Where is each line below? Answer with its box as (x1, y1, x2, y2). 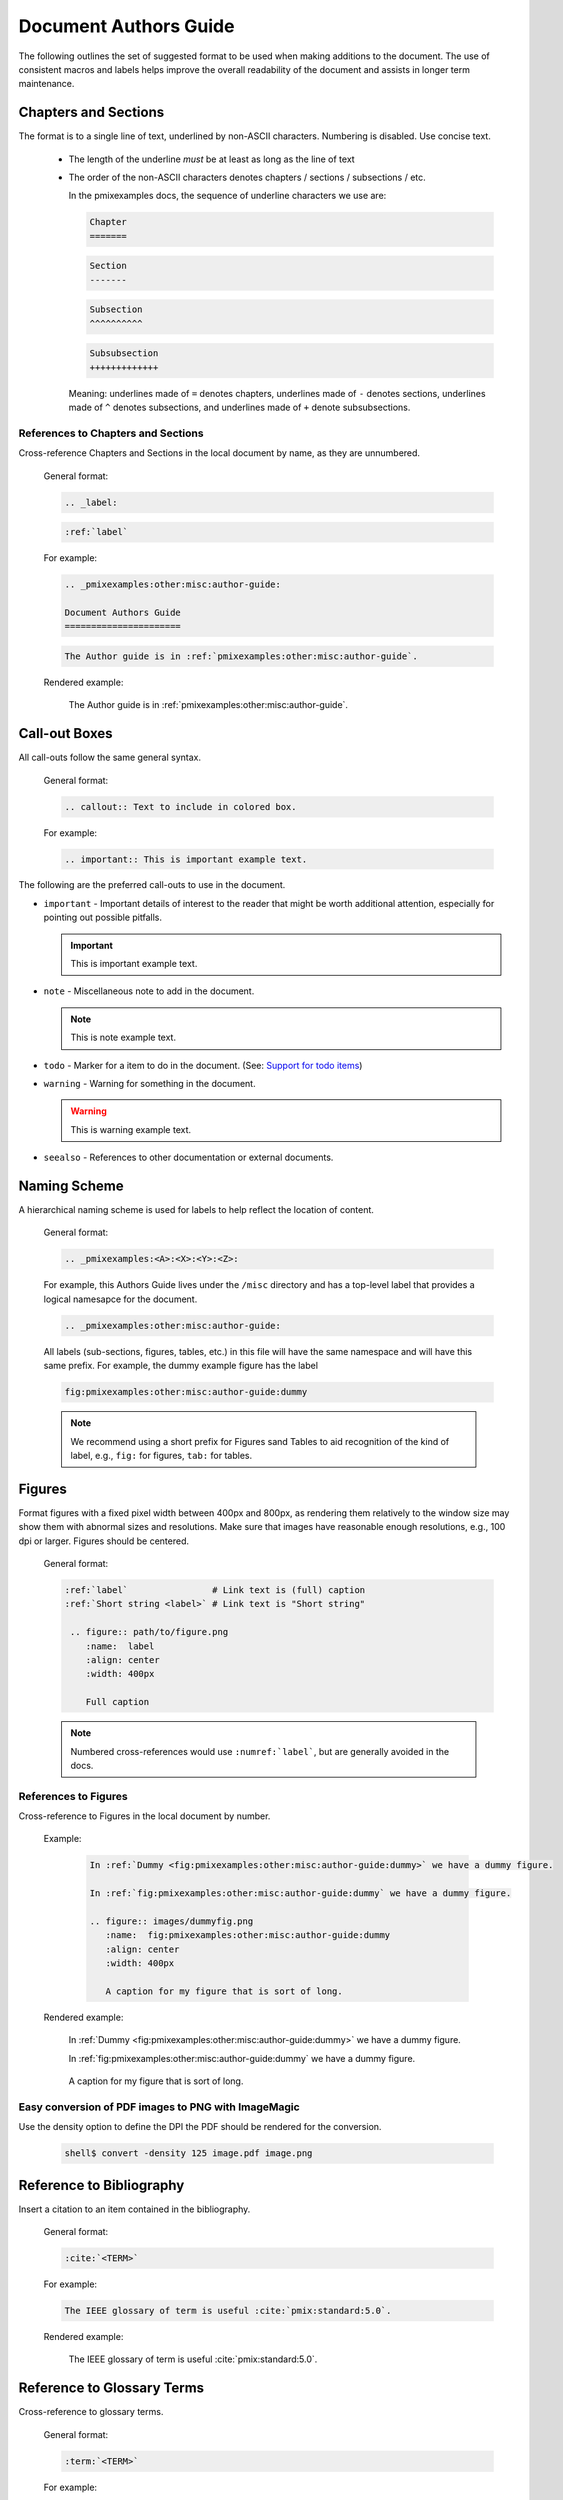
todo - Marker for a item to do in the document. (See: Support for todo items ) (43, 1059, 363, 1071)
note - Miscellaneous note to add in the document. (43, 985, 255, 997)
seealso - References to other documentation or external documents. (43, 1151, 334, 1164)
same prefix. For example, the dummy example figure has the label (43, 1360, 319, 1372)
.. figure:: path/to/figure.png (70, 1626, 229, 1638)
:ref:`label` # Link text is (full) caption (64, 1585, 366, 1595)
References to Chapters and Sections (18, 426, 204, 440)
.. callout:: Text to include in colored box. (64, 801, 297, 812)
